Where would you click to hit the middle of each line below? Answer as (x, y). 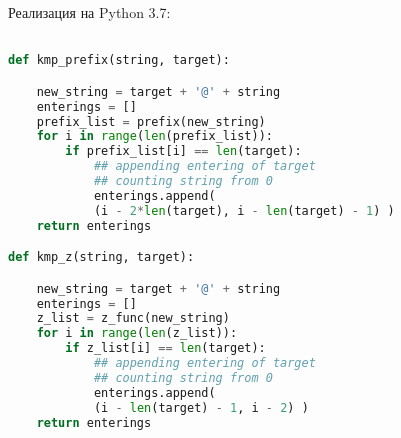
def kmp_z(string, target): (101, 257)
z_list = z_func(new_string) (133, 318)
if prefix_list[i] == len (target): (183, 151)
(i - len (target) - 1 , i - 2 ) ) (201, 407)
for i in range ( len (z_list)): (137, 333)
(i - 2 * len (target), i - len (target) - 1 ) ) (244, 210)
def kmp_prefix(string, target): (119, 60)
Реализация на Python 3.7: (89, 12)
